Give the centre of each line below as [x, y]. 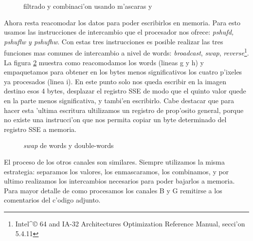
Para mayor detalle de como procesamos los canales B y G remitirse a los [113, 190]
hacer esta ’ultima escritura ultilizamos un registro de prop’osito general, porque [124, 110]
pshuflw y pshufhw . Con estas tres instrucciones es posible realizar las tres [114, 41]
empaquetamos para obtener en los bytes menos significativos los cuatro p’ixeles [123, 72]
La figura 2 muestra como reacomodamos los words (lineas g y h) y [104, 62]
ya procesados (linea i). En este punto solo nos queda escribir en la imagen [115, 81]
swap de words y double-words [69, 145]
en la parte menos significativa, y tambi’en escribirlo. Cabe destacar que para [119, 100]
